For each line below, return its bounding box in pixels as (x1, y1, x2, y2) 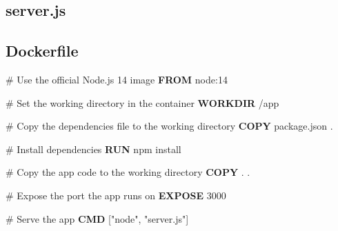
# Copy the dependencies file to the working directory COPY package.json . (6, 119, 333, 133)
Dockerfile (6, 40, 79, 61)
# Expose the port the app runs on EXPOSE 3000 (6, 188, 226, 202)
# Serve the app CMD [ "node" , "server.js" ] (6, 211, 189, 225)
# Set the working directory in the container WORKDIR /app (6, 95, 279, 110)
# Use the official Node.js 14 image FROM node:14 (6, 72, 228, 86)
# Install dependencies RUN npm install (6, 141, 181, 156)
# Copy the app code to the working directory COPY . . (6, 165, 250, 179)
